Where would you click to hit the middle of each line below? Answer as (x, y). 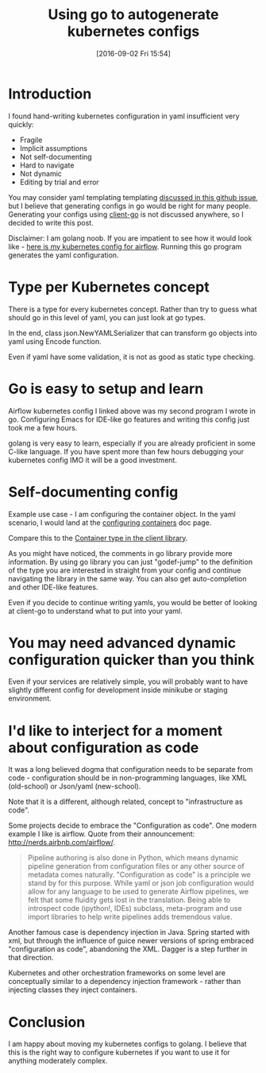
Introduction (50, 94)
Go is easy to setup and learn (106, 389)
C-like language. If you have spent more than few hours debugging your (126, 451)
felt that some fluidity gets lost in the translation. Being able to (129, 900)
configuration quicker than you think (131, 660)
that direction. (31, 958)
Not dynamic (40, 173)
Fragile (31, 140)
